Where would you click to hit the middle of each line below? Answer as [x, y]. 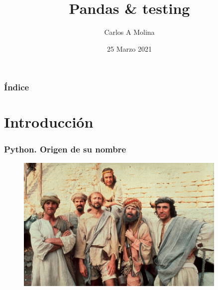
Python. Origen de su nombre [65, 149]
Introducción [49, 122]
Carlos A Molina [129, 32]
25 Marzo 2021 [129, 48]
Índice [17, 87]
